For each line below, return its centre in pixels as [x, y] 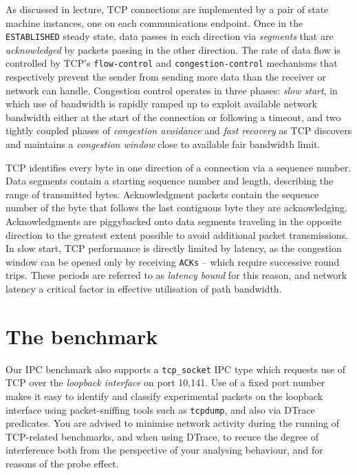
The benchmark [82, 336]
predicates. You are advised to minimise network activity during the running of [173, 423]
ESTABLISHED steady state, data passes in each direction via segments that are [170, 36]
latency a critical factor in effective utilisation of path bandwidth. [144, 289]
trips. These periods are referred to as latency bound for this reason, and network [176, 275]
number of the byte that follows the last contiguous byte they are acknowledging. [176, 208]
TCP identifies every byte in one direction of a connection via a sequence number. [178, 167]
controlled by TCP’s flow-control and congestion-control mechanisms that [172, 63]
